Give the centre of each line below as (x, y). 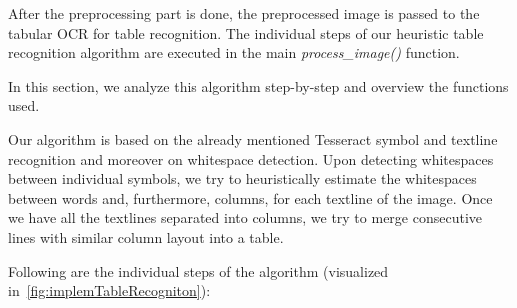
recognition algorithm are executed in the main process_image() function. (234, 52)
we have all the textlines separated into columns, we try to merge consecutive (245, 217)
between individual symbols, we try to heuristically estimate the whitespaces (242, 178)
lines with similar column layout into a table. (146, 236)
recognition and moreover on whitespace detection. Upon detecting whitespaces (251, 158)
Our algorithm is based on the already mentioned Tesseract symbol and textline (253, 138)
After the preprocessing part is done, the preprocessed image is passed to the (244, 13)
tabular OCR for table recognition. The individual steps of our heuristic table (246, 32)
